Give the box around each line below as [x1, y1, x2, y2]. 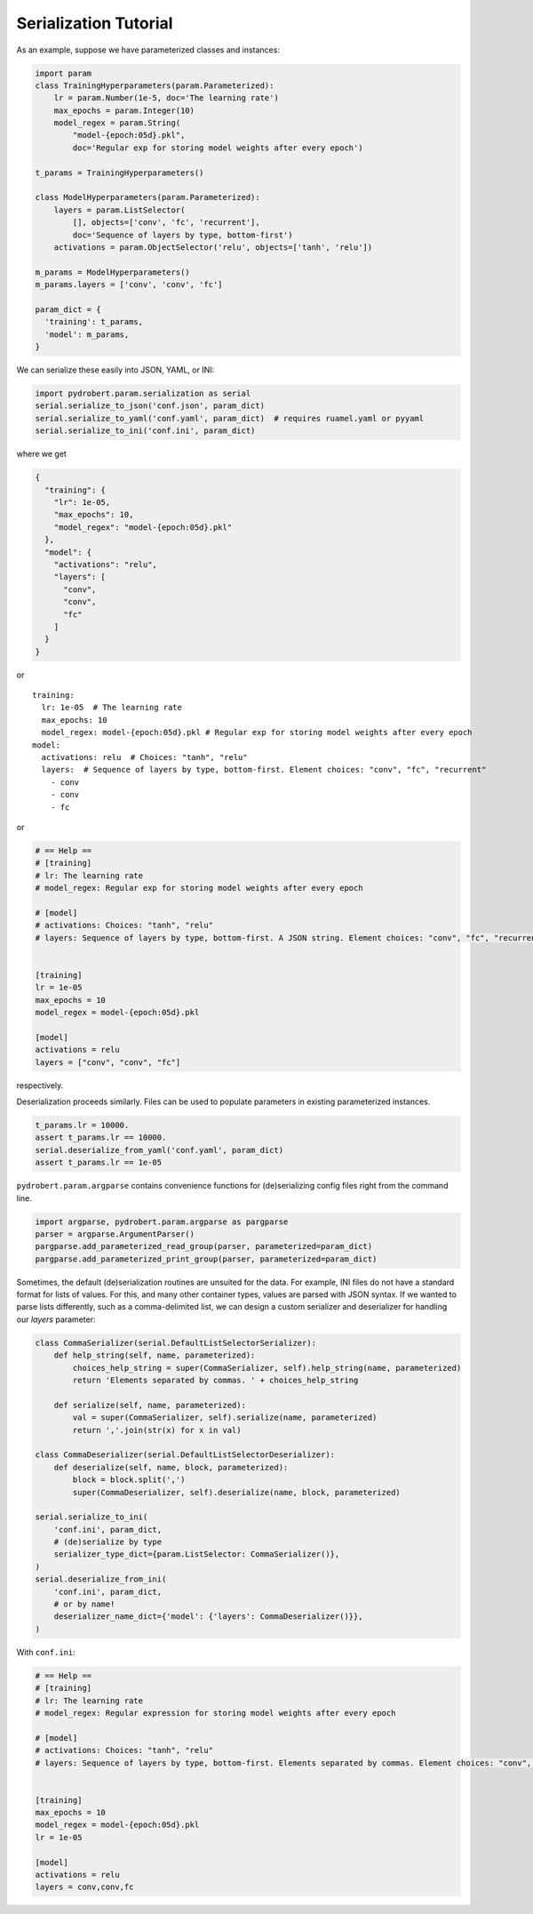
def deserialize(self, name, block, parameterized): [53, 1462, 289, 1472]
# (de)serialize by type [53, 1537, 163, 1547]
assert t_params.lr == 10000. [35, 1133, 167, 1142]
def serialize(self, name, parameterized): [53, 1400, 246, 1410]
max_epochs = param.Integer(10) [53, 105, 195, 116]
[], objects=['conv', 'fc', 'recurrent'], [72, 218, 261, 228]
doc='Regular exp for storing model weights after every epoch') [72, 142, 363, 153]
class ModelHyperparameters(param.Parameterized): [35, 192, 261, 203]
